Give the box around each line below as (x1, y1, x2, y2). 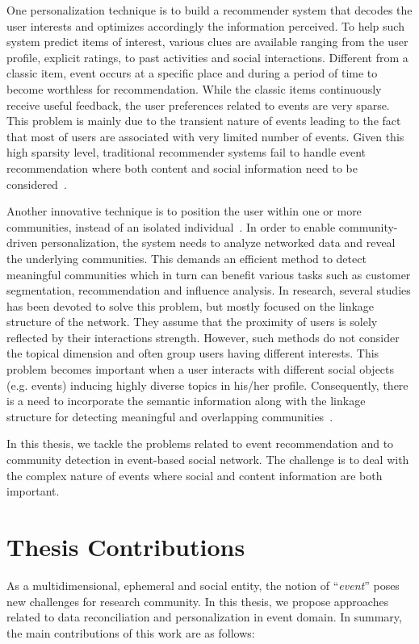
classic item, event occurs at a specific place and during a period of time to (6, 65, 378, 82)
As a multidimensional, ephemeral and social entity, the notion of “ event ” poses (6, 576, 400, 593)
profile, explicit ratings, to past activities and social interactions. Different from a (6, 48, 409, 65)
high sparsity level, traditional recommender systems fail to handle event (6, 144, 367, 161)
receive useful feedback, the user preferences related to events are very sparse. (6, 96, 390, 113)
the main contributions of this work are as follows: (6, 624, 255, 641)
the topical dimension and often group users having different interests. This (6, 345, 379, 362)
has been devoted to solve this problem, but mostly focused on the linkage (6, 297, 375, 314)
